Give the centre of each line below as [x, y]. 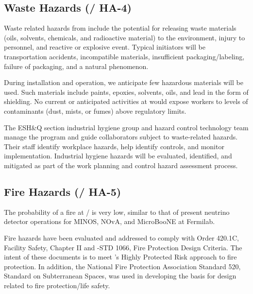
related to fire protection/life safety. [57, 285]
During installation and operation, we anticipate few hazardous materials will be [124, 82]
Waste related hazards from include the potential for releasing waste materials [120, 28]
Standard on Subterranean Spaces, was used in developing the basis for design [120, 276]
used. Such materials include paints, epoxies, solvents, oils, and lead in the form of [126, 92]
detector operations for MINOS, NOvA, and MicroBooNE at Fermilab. [110, 221]
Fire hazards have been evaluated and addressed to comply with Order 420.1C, [122, 237]
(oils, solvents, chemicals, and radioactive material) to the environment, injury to [125, 37]
